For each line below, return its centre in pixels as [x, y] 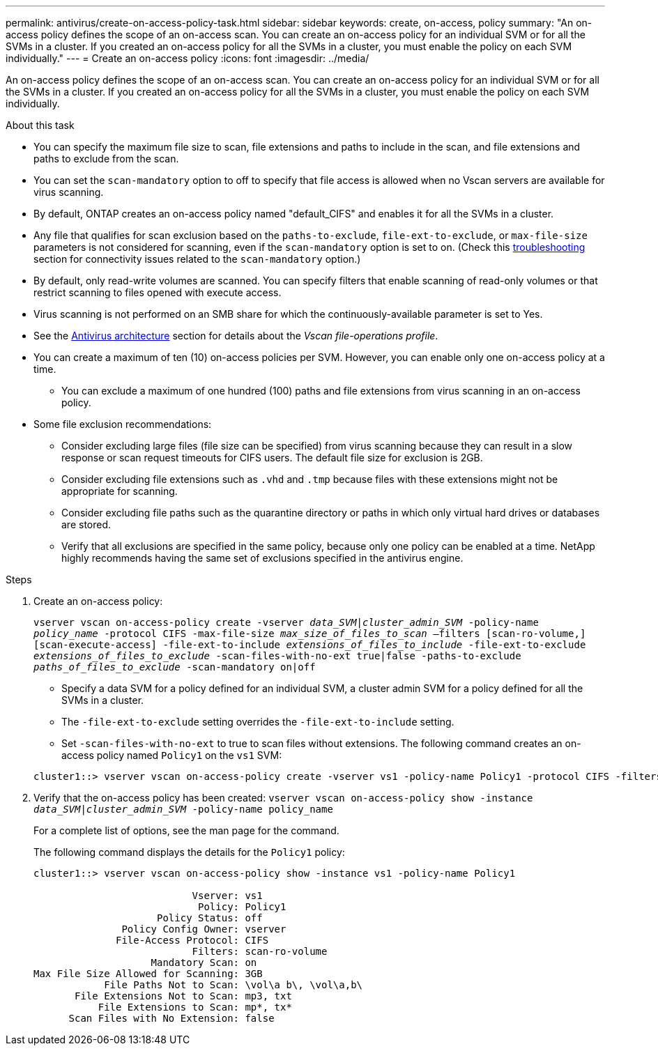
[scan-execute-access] [95, 645]
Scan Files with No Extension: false [171, 1018]
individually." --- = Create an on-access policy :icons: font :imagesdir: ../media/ [188, 58]
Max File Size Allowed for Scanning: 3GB [148, 974]
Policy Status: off [210, 918]
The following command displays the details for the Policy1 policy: [189, 852]
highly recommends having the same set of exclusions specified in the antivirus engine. [262, 558]
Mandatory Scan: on [204, 962]
